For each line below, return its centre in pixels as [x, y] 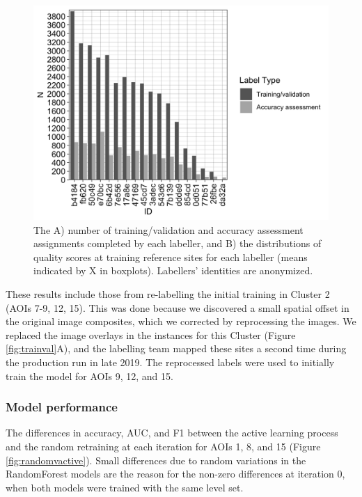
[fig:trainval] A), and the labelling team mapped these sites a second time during [176, 348]
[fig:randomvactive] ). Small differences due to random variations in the [156, 460]
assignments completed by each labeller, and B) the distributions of [178, 243]
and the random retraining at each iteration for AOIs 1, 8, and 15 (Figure [163, 446]
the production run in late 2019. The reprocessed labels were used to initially [170, 362]
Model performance [62, 407]
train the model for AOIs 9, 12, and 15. [89, 376]
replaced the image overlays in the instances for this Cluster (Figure [151, 334]
